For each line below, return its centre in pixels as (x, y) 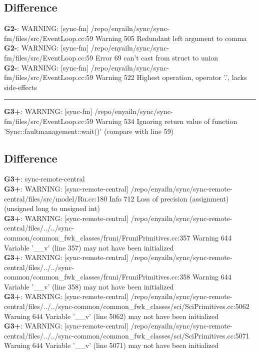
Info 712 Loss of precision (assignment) (169, 198)
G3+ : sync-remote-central (44, 179)
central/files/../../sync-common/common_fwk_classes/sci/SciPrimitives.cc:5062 (127, 306)
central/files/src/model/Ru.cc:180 (56, 198)
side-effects (20, 87)
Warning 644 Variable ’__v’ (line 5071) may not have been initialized (111, 345)
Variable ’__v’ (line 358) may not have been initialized (89, 286)
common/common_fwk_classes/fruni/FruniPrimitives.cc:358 (97, 277)
